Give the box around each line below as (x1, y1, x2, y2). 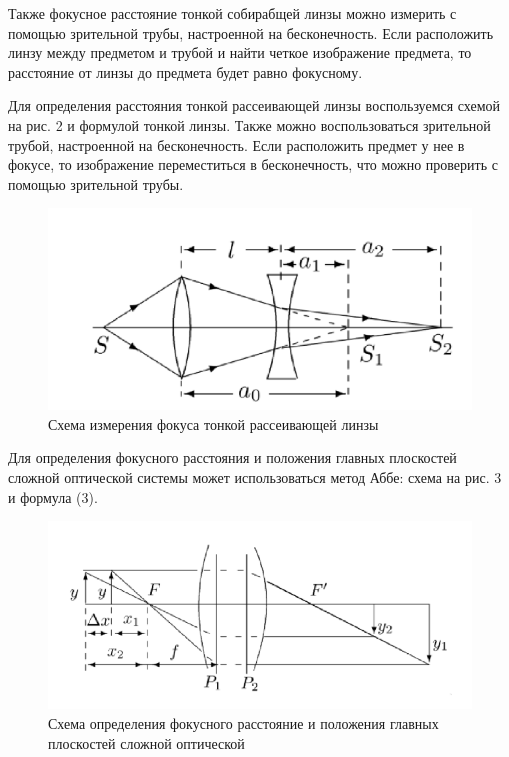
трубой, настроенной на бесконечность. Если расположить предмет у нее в (8, 134, 465, 155)
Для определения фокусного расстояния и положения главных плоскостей (8, 447, 457, 468)
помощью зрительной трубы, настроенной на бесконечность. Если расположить (8, 22, 494, 43)
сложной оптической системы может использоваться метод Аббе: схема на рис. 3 (8, 466, 502, 487)
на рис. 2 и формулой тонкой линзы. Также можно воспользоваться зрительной (8, 114, 491, 135)
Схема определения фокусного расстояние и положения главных (48, 713, 439, 733)
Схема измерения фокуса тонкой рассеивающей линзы (48, 413, 379, 434)
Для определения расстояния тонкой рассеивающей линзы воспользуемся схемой (8, 95, 501, 116)
